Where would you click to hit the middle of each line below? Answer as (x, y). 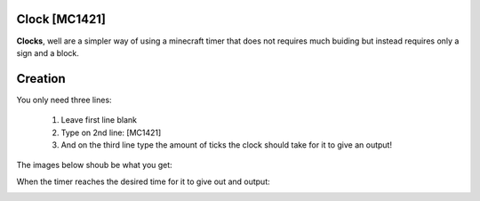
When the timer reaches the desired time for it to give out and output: (143, 181)
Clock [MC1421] (61, 19)
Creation (41, 79)
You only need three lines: (64, 100)
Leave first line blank (99, 120)
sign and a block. (48, 52)
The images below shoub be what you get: (94, 165)
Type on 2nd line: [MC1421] (111, 133)
